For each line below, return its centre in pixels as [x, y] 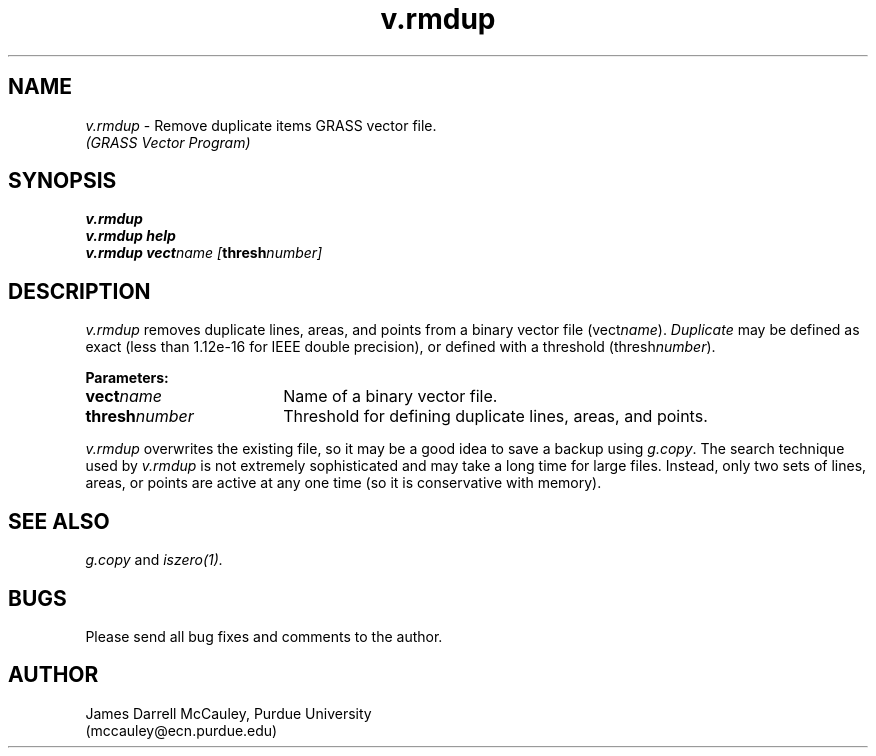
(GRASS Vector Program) [168, 142]
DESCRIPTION [79, 291]
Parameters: [127, 378]
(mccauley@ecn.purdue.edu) [181, 730]
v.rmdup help [130, 236]
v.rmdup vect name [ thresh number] [204, 253]
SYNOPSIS [62, 181]
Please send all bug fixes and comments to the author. [264, 636]
